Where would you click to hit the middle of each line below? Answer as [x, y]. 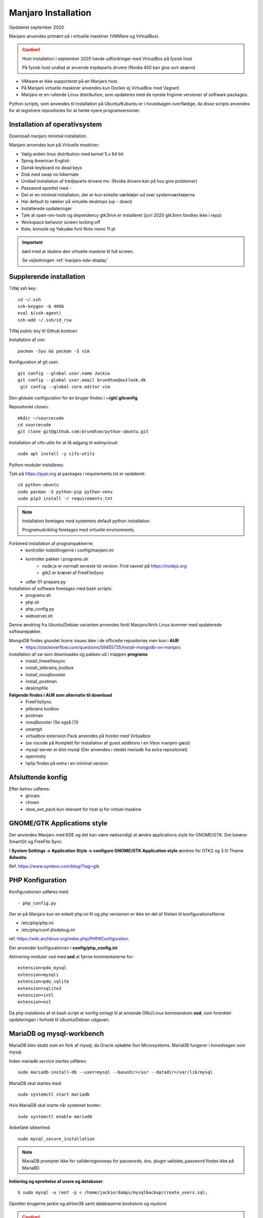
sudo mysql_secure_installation [56, 1139]
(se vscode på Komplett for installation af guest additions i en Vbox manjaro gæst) [108, 742]
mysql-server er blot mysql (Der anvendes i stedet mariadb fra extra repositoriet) [107, 750]
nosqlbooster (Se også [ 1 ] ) [52, 722]
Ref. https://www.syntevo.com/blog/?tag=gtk [54, 866]
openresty [36, 756]
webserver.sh [39, 616]
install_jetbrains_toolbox [50, 668]
